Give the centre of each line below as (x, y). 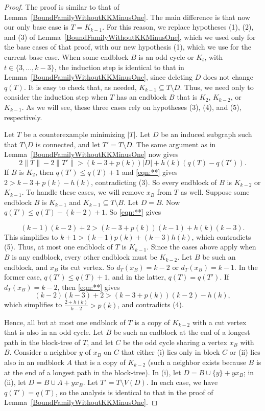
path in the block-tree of (42, 342)
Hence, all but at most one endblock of (65, 322)
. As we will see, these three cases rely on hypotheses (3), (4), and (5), (131, 107)
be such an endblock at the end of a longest (182, 332)
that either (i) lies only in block (171, 352)
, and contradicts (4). (151, 304)
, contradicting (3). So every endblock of (154, 182)
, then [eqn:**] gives (89, 287)
